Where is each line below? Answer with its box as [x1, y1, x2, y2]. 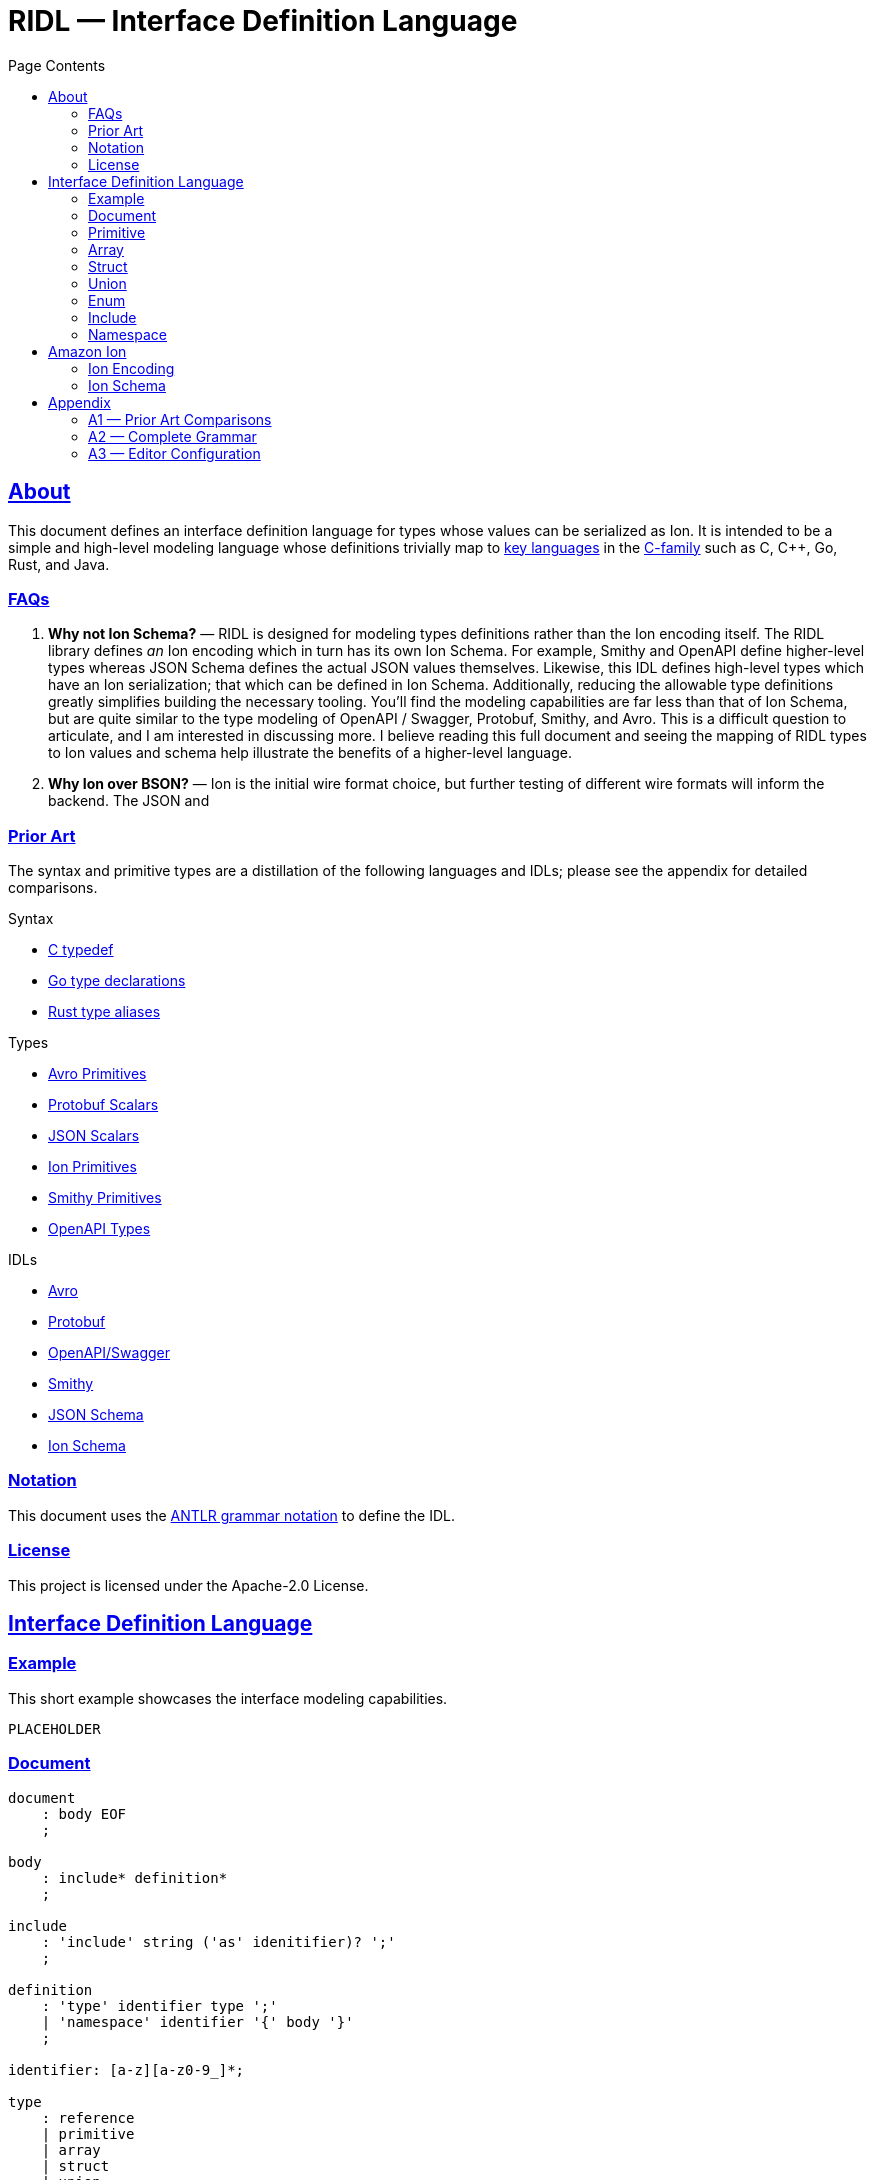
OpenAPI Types [48, 1220, 151, 1238]
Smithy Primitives [48, 1189, 162, 1207]
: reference [41, 2109, 135, 2126]
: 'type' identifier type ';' [41, 1997, 278, 2014]
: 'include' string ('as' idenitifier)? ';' [41, 1933, 396, 1950]
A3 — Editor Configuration [88, 444, 261, 462]
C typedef [48, 941, 114, 959]
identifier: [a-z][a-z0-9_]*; [8, 2061, 245, 2078]
